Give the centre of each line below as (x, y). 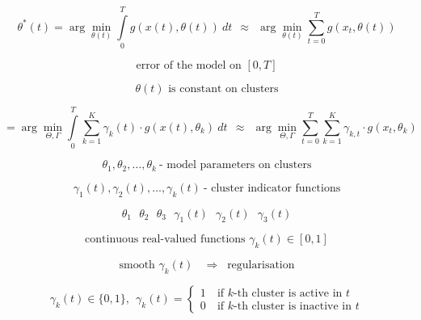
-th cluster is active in (288, 294)
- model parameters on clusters (236, 165)
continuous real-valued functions (165, 240)
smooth (137, 265)
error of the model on (189, 66)
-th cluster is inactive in (293, 307)
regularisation (261, 265)
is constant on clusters (223, 89)
